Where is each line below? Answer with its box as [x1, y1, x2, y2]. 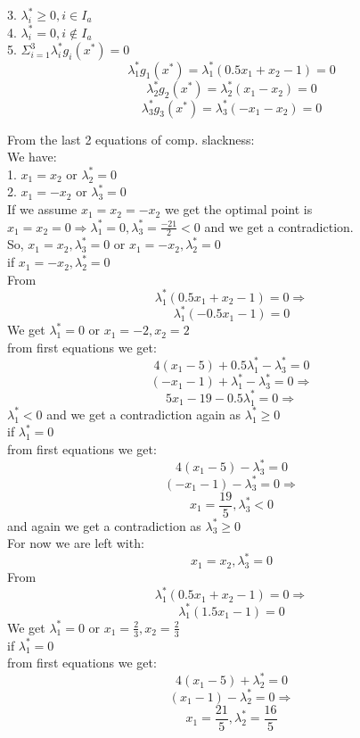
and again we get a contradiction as [7, 516, 201, 535]
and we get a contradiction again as [46, 404, 241, 423]
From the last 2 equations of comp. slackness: [7, 129, 255, 148]
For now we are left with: [7, 534, 144, 552]
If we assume [7, 200, 78, 219]
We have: [7, 147, 57, 166]
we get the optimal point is [164, 200, 313, 219]
